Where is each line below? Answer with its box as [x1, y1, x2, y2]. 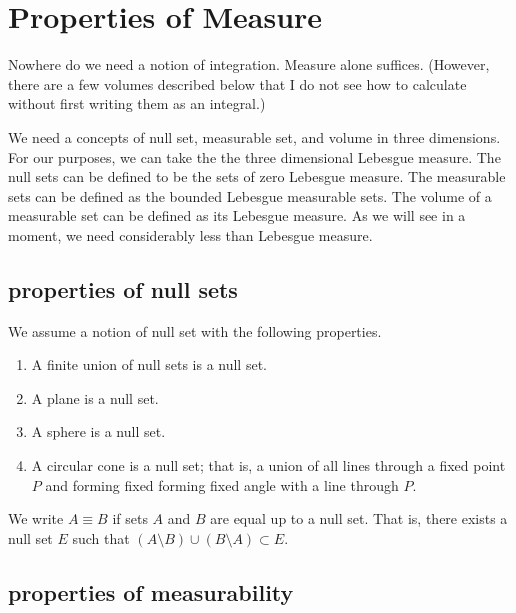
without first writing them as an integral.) [8, 93, 266, 114]
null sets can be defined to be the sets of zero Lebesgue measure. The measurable [8, 166, 506, 187]
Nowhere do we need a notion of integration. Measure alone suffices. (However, [8, 54, 490, 75]
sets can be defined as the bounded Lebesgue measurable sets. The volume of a [8, 185, 492, 206]
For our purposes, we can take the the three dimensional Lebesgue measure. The [8, 146, 501, 167]
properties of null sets [8, 273, 238, 304]
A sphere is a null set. [31, 421, 166, 442]
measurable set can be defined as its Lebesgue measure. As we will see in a [8, 205, 466, 226]
